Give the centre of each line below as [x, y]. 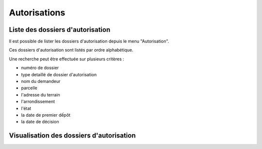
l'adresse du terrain [41, 95]
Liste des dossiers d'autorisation [60, 30]
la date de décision [40, 122]
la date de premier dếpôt [46, 115]
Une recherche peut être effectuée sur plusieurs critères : [66, 59]
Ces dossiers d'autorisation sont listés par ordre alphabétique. [71, 50]
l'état [26, 108]
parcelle [29, 88]
